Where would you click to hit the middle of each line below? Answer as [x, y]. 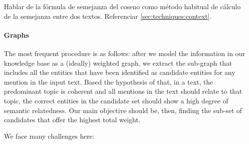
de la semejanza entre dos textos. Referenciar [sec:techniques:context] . [108, 16]
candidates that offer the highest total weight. [72, 120]
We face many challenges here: [49, 136]
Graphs [17, 35]
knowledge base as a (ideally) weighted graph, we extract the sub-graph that [118, 63]
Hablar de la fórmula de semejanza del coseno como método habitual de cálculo [122, 6]
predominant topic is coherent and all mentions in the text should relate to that [123, 91]
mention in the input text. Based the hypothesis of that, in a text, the [108, 81]
